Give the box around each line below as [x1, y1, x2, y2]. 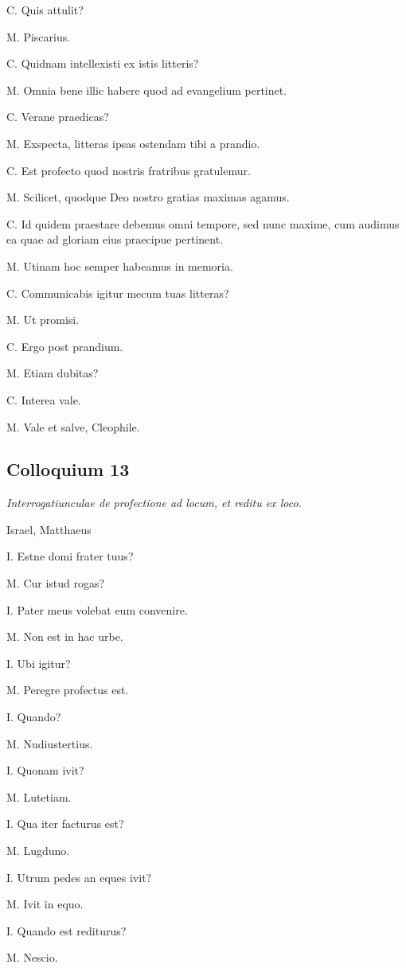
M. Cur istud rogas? [6, 575, 105, 591]
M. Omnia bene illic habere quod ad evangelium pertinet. [6, 81, 287, 98]
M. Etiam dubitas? [6, 365, 99, 381]
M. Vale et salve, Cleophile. [6, 418, 140, 435]
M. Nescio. [6, 949, 58, 966]
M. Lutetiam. [6, 788, 72, 805]
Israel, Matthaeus [6, 521, 92, 537]
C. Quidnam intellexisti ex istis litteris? [6, 55, 199, 72]
